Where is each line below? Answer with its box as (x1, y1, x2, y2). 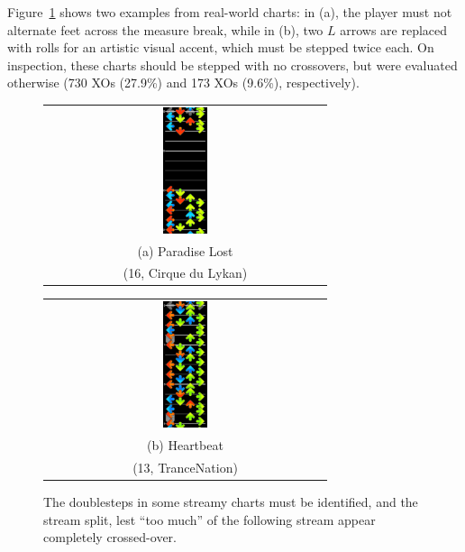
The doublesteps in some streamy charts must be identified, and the (43, 492, 418, 511)
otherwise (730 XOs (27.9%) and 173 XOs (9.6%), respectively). (7, 73, 360, 92)
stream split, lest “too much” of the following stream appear (43, 510, 376, 529)
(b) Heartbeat (147, 436, 223, 455)
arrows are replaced (340, 20, 448, 39)
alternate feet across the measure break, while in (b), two (7, 20, 324, 39)
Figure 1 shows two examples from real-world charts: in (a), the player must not (7, 3, 452, 21)
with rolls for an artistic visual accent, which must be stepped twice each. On (7, 38, 434, 57)
